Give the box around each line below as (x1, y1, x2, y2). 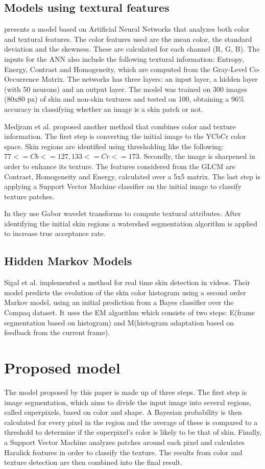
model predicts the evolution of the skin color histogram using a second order (4, 287, 246, 297)
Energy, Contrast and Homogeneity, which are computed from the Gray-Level (4, 63, 247, 74)
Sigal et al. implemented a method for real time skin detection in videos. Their (4, 277, 251, 288)
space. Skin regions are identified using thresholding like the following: (4, 140, 224, 151)
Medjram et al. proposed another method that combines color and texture (4, 121, 236, 131)
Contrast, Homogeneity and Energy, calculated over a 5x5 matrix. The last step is (4, 171, 260, 181)
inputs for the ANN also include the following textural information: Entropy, (4, 53, 244, 64)
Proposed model (4, 357, 121, 378)
